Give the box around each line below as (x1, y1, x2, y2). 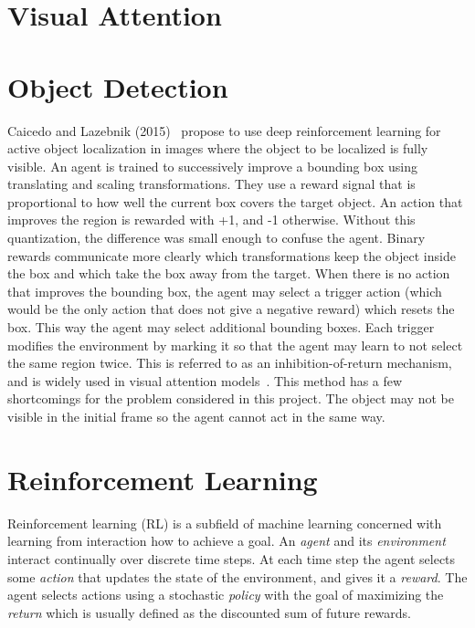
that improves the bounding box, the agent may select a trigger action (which (7, 281, 442, 300)
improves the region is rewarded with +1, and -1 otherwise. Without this (7, 210, 416, 229)
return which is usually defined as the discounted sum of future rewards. (7, 602, 411, 622)
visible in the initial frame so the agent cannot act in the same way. (7, 407, 385, 425)
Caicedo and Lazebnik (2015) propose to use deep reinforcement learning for (7, 120, 441, 140)
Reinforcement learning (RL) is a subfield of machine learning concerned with (7, 513, 442, 532)
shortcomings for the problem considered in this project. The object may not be (7, 389, 454, 408)
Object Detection (7, 68, 228, 105)
